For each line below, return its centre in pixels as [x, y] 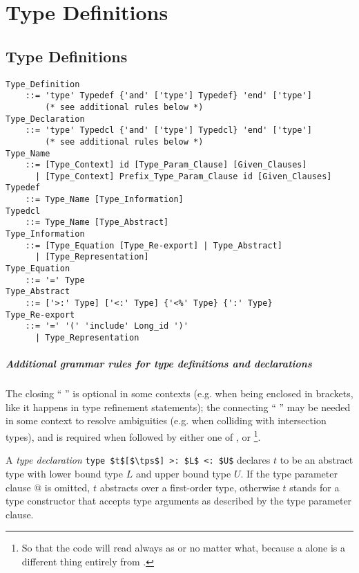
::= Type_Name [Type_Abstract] [97, 222]
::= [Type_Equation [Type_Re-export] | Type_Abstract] [154, 245]
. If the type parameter [289, 473]
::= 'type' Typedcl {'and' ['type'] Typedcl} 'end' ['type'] [168, 130]
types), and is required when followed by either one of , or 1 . [133, 436]
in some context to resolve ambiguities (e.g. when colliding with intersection [166, 420]
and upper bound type [183, 473]
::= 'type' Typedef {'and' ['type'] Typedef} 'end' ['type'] [168, 96]
